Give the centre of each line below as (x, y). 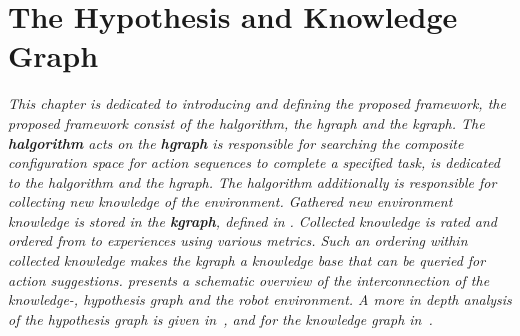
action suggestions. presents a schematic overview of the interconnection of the (249, 279)
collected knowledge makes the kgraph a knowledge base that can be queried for (247, 260)
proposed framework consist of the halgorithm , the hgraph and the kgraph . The (246, 122)
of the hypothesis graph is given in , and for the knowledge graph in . (220, 318)
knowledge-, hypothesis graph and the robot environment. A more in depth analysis (260, 299)
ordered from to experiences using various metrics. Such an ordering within (238, 240)
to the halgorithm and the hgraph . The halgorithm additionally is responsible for (252, 181)
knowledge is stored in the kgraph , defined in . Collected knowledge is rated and (252, 220)
